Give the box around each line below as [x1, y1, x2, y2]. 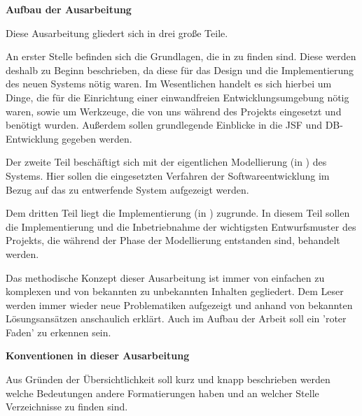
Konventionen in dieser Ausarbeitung [6, 348, 190, 363]
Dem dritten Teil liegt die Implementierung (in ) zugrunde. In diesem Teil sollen [6, 206, 350, 220]
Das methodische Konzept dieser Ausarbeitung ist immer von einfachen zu [6, 270, 325, 285]
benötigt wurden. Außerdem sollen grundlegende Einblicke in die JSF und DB [6, 117, 340, 132]
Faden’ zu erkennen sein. [6, 324, 111, 339]
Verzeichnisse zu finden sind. [6, 399, 128, 414]
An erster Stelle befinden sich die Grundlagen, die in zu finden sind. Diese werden [6, 49, 356, 64]
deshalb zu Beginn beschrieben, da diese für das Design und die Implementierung [6, 62, 354, 77]
